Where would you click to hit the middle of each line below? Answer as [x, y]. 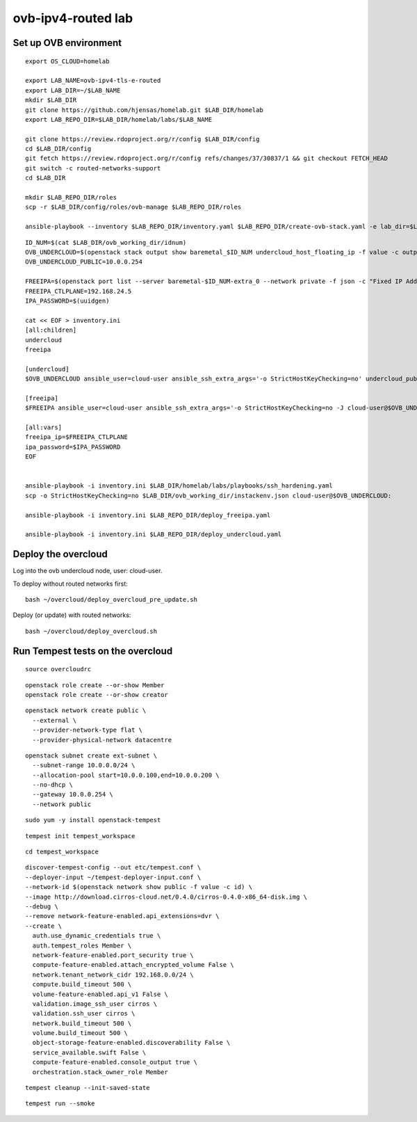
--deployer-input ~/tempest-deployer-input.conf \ [113, 877]
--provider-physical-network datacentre [102, 740]
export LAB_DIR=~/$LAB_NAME [73, 90]
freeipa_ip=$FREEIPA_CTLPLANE [77, 437]
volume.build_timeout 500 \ [80, 1033]
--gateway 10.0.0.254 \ [73, 794]
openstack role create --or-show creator [97, 695]
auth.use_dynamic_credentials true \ [97, 936]
